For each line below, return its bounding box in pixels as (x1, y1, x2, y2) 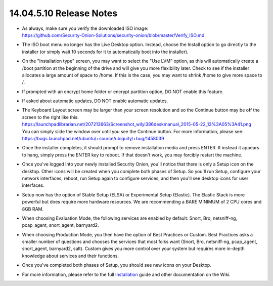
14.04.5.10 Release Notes (9, 8, 118, 19)
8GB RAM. (22, 206, 44, 212)
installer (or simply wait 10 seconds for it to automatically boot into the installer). (22, 49, 189, 55)
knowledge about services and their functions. (22, 253, 119, 259)
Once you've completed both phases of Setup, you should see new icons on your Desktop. (22, 262, 212, 268)
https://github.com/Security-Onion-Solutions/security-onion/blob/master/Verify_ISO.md (22, 32, 205, 38)
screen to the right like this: (22, 114, 79, 120)
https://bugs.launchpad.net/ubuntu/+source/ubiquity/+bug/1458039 (22, 136, 164, 142)
